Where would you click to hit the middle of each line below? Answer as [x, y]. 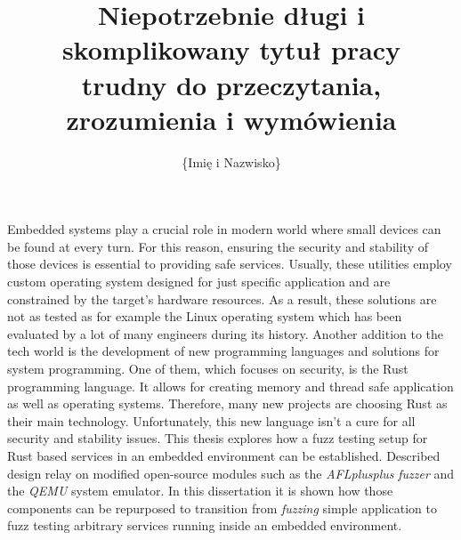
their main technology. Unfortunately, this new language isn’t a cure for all [211, 420]
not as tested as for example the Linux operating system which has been [205, 316]
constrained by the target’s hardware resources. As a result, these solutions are [222, 298]
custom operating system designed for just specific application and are [199, 282]
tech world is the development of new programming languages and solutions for [223, 351]
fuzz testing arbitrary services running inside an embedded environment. [205, 525]
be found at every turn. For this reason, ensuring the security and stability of [218, 246]
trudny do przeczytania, [231, 84]
